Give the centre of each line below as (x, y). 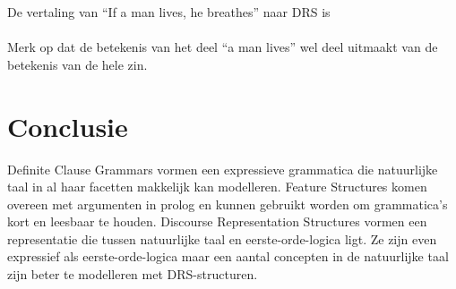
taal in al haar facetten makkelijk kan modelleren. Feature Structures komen (217, 187)
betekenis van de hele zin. (77, 64)
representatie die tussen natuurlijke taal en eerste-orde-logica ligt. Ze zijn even (222, 238)
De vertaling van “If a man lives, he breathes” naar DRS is (169, 12)
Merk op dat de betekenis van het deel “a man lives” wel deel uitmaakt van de (223, 47)
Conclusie (68, 126)
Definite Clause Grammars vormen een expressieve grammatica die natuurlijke (223, 169)
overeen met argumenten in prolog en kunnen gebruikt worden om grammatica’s (228, 204)
